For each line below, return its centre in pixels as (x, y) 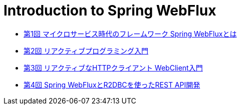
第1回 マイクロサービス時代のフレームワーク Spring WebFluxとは (130, 33)
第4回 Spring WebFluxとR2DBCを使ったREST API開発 (112, 84)
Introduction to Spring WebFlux (110, 10)
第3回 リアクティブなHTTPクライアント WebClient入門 (113, 67)
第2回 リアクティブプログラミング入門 (86, 50)
